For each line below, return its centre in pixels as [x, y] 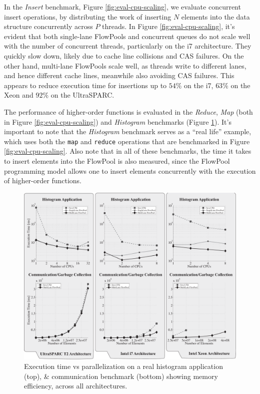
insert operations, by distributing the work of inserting [88, 16]
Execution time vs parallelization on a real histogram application [123, 366]
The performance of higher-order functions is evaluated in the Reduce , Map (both [128, 111]
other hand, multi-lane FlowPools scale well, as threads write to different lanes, [125, 65]
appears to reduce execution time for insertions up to [85, 85]
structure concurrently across [48, 26]
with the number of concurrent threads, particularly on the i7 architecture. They [128, 46]
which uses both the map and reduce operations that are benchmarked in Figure [127, 141]
